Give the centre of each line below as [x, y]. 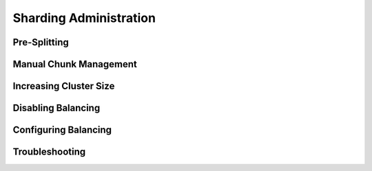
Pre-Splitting [41, 42]
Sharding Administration [84, 18]
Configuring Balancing [62, 130]
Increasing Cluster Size [64, 86]
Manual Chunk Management [75, 64]
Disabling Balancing [56, 108]
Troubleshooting [49, 152]
